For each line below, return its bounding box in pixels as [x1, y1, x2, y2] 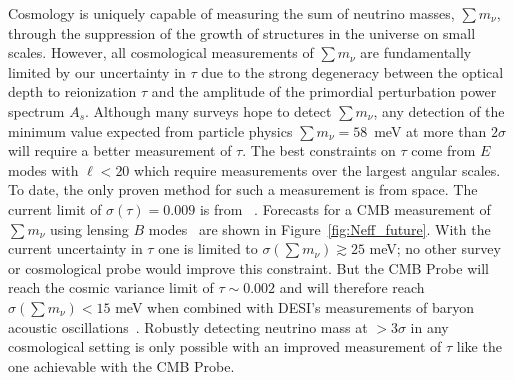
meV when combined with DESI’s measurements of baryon [115, 296, 475, 317]
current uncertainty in [8, 238, 143, 259]
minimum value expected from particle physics [8, 120, 293, 141]
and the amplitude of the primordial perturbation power [151, 81, 497, 102]
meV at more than [374, 120, 487, 141]
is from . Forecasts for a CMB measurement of [199, 198, 491, 219]
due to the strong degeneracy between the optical [201, 61, 504, 82]
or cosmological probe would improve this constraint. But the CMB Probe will [8, 257, 489, 278]
